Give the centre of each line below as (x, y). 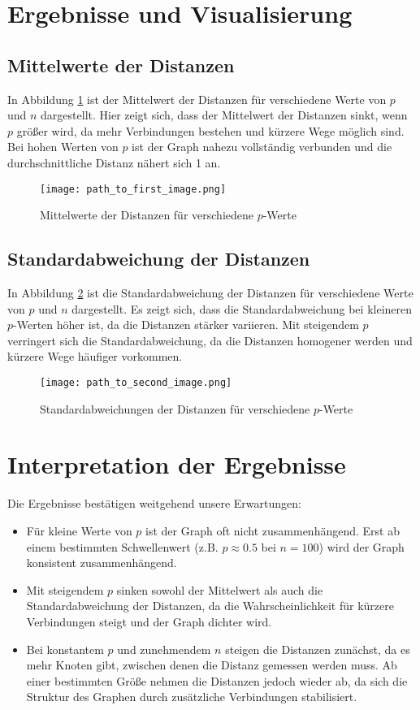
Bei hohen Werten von (63, 147)
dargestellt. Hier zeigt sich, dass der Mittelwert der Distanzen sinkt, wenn (224, 115)
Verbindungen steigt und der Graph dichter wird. (149, 621)
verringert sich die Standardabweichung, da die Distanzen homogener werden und (210, 340)
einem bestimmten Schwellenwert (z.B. (122, 546)
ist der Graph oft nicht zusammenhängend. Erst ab (273, 530)
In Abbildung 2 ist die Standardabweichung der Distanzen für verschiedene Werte (210, 292)
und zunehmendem (164, 649)
